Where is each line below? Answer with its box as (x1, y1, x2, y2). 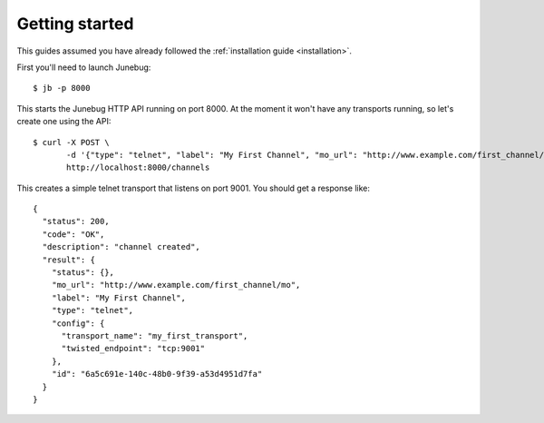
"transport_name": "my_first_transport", (61, 330, 248, 340)
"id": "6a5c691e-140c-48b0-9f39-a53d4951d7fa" (51, 369, 263, 379)
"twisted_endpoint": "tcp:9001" (61, 343, 206, 354)
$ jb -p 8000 (33, 83, 91, 93)
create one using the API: (16, 116, 112, 127)
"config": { (51, 318, 105, 329)
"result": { (42, 254, 95, 265)
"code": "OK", (42, 229, 105, 240)
